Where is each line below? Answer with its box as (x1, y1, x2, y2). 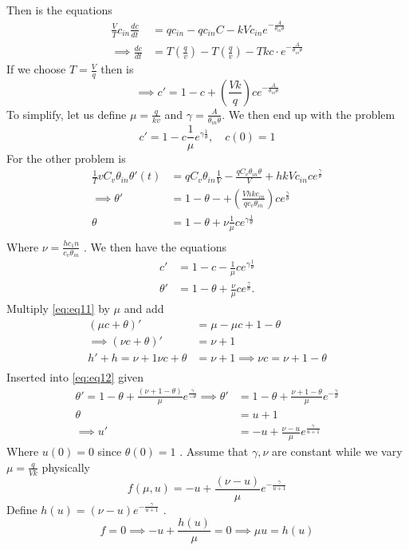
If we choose (6, 61, 66, 77)
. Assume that (179, 443, 249, 460)
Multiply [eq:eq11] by (6, 299, 110, 316)
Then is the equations (6, 2, 112, 18)
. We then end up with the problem (222, 105, 395, 122)
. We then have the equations (83, 238, 226, 255)
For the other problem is (6, 149, 126, 166)
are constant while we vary (272, 443, 403, 460)
